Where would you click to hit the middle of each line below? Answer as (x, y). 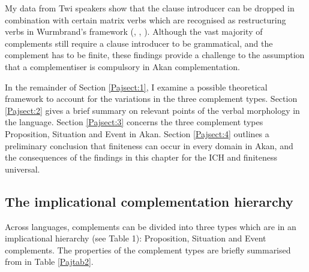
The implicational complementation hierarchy (149, 201)
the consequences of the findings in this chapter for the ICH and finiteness (141, 157)
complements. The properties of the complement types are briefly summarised (148, 250)
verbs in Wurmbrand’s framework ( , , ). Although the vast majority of (134, 31)
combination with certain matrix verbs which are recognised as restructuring (145, 19)
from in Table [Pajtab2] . (49, 262)
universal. (22, 169)
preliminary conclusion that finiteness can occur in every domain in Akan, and (149, 145)
